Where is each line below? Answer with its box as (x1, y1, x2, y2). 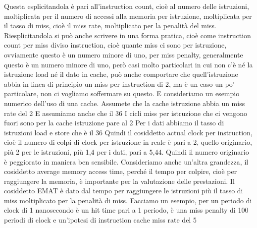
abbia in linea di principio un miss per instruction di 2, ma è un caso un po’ (4, 78, 235, 89)
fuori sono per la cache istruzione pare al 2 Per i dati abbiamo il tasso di (4, 117, 224, 128)
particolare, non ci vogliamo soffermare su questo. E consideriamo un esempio (4, 88, 240, 99)
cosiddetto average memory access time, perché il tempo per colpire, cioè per (4, 166, 237, 176)
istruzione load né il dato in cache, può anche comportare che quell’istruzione (4, 69, 238, 79)
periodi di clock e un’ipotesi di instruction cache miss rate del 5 (4, 215, 197, 225)
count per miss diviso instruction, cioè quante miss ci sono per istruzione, (4, 40, 227, 50)
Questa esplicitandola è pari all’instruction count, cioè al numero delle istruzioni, (4, 1, 249, 11)
